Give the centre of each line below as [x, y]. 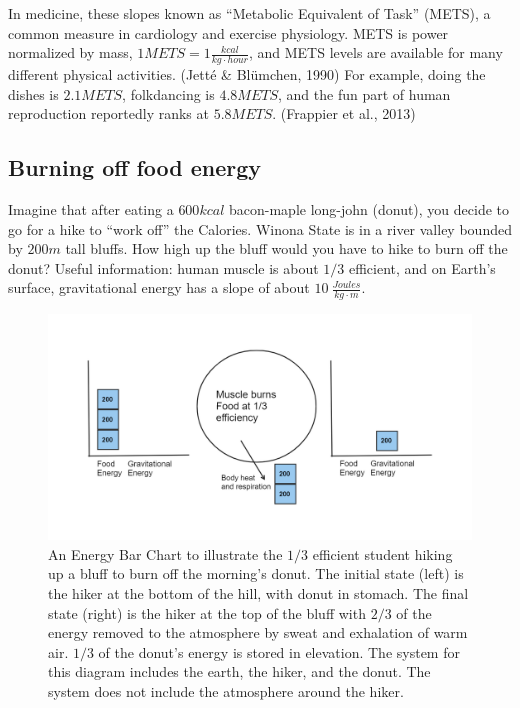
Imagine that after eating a [91, 209]
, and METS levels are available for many [375, 52]
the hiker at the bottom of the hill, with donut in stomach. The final [258, 593]
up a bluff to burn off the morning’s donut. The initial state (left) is [256, 573]
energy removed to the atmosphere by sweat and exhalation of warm [258, 632]
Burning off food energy [135, 167]
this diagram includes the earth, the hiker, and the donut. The [239, 671]
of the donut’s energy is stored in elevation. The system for [279, 651]
